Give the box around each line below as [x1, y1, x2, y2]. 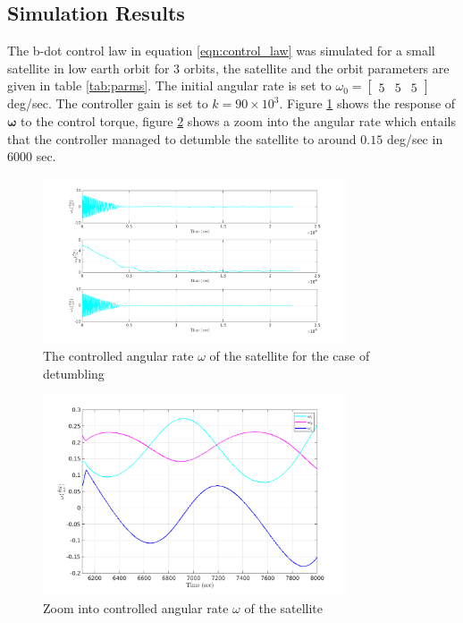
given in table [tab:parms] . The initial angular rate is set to [7, 76, 332, 95]
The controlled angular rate [43, 346, 194, 365]
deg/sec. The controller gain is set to [7, 94, 208, 113]
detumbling [43, 363, 105, 382]
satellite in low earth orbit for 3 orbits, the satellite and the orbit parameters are [7, 58, 450, 77]
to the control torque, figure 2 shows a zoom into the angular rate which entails [21, 111, 456, 130]
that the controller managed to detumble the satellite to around [7, 129, 357, 148]
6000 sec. [7, 147, 56, 166]
